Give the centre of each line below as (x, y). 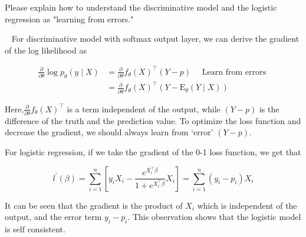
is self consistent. (35, 229)
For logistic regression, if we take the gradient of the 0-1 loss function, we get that (153, 152)
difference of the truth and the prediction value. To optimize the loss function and (153, 120)
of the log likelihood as (46, 50)
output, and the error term (53, 217)
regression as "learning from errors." (69, 19)
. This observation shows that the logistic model (214, 217)
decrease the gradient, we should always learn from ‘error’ (109, 132)
